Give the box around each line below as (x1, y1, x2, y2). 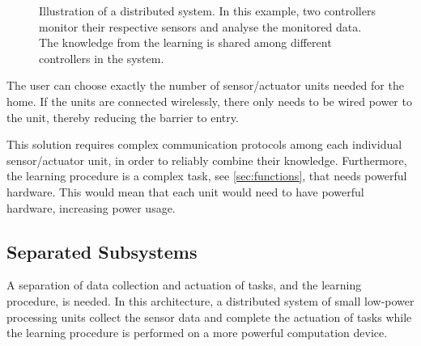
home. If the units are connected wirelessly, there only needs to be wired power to (6, 92, 412, 109)
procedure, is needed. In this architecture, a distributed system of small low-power (6, 292, 415, 309)
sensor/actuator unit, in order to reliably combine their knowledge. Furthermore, (6, 151, 407, 168)
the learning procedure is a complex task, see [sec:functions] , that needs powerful (6, 167, 407, 184)
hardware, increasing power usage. (6, 199, 176, 216)
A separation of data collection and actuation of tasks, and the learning (6, 276, 362, 293)
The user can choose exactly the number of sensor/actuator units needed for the (6, 77, 404, 94)
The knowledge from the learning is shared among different (39, 34, 332, 51)
